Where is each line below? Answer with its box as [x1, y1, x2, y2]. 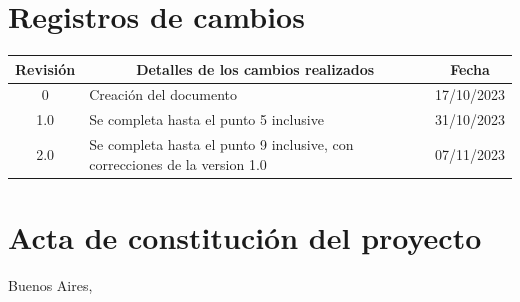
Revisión [15, 58, 76, 79]
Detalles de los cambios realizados [136, 58, 375, 79]
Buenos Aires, [8, 274, 93, 295]
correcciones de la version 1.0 [89, 153, 267, 174]
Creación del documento [89, 84, 238, 105]
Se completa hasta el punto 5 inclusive [89, 109, 324, 130]
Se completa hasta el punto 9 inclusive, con [89, 134, 354, 155]
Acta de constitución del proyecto [8, 217, 482, 258]
